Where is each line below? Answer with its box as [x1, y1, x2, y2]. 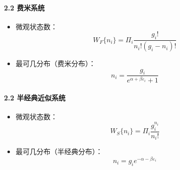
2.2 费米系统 [4, 2, 45, 12]
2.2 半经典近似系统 [4, 92, 65, 103]
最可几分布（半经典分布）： [15, 146, 103, 157]
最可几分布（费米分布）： [15, 58, 96, 69]
